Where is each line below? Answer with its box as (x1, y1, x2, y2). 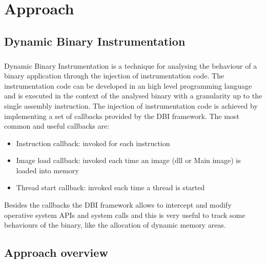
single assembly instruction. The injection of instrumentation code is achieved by (4, 100, 258, 111)
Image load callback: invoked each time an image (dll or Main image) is (16, 155, 241, 166)
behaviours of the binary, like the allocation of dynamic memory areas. (4, 219, 226, 230)
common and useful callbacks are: (4, 120, 110, 131)
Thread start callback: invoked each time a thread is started (16, 182, 205, 193)
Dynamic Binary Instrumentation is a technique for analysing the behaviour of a (4, 60, 257, 71)
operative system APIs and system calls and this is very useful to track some (4, 209, 245, 220)
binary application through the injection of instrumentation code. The (4, 70, 224, 81)
